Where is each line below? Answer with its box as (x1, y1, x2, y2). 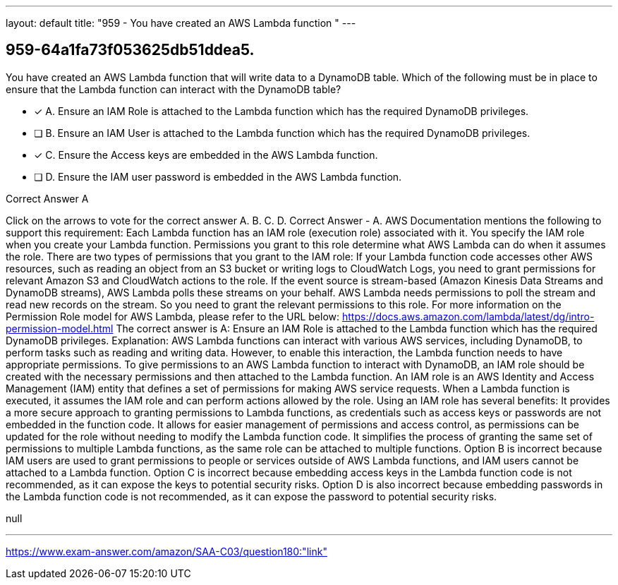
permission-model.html (6, 322, 114, 334)
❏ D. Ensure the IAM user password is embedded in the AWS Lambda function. (34, 170, 402, 183)
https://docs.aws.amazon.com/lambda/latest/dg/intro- (342, 310, 595, 322)
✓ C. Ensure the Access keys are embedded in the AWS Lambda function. (34, 148, 378, 161)
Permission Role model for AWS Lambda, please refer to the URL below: (6, 310, 340, 322)
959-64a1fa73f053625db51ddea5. (6, 41, 255, 59)
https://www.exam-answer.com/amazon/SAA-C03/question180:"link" (6, 545, 327, 557)
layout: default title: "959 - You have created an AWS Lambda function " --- (6, 17, 356, 29)
